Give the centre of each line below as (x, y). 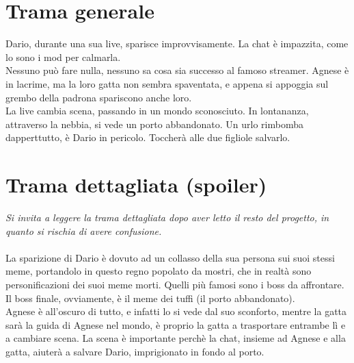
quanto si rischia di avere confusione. (84, 230)
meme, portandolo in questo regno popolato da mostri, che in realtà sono (159, 271)
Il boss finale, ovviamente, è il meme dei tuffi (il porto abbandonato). (150, 298)
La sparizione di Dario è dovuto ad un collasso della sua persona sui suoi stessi (170, 257)
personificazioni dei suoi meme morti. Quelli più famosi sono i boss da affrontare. (175, 284)
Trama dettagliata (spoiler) (136, 185)
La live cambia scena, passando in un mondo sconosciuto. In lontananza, (157, 111)
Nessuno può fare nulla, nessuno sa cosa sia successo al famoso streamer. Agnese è (177, 70)
